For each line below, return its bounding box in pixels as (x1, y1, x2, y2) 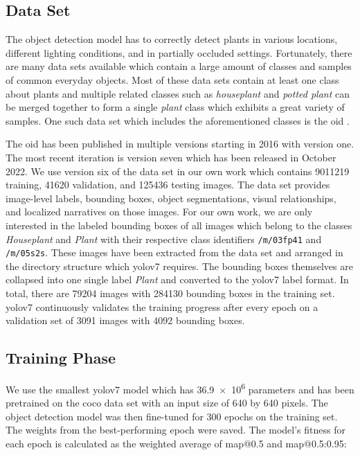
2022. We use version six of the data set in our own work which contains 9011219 (6, 163, 350, 178)
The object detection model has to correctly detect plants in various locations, (6, 32, 338, 46)
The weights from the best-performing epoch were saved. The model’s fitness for (6, 422, 345, 437)
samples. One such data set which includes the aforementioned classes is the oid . (6, 113, 350, 127)
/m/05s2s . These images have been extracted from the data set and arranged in (6, 245, 343, 260)
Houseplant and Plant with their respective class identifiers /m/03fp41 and (6, 231, 322, 246)
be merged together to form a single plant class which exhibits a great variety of (6, 100, 345, 114)
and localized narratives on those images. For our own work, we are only (6, 204, 313, 219)
